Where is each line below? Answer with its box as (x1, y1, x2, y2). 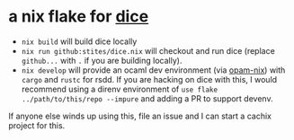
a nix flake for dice (8, 6, 149, 27)
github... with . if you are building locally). (21, 55, 183, 66)
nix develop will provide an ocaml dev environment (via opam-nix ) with (21, 65, 286, 75)
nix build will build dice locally (21, 36, 138, 47)
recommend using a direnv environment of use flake (21, 83, 218, 94)
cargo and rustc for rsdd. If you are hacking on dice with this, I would (21, 74, 278, 84)
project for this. (8, 119, 66, 131)
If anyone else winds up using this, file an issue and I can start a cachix (8, 110, 272, 121)
